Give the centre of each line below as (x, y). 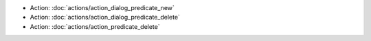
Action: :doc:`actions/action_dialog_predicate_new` (102, 8)
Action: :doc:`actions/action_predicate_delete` (95, 26)
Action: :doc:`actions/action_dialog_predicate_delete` (105, 17)
